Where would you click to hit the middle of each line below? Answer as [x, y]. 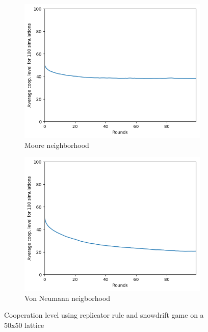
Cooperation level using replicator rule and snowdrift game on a [104, 315]
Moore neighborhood [57, 145]
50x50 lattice [24, 325]
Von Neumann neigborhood [68, 298]
